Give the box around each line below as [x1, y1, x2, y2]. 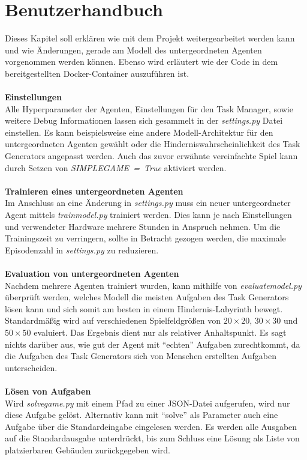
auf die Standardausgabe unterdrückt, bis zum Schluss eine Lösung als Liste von [5, 432, 300, 444]
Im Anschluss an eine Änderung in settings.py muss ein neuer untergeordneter [5, 196, 291, 209]
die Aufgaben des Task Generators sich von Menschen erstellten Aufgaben [5, 350, 276, 362]
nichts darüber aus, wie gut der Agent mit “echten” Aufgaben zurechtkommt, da [5, 337, 300, 350]
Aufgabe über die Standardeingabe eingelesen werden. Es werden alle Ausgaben [5, 420, 297, 432]
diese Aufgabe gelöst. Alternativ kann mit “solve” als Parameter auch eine [5, 408, 278, 421]
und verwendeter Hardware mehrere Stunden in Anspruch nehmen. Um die [5, 220, 281, 232]
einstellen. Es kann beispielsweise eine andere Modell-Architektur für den [5, 126, 273, 138]
